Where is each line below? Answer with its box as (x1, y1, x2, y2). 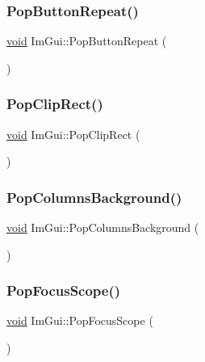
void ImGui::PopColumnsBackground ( (6, 219, 199, 236)
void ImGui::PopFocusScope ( (6, 312, 153, 329)
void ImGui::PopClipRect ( (6, 125, 140, 142)
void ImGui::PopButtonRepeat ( (6, 32, 167, 49)
